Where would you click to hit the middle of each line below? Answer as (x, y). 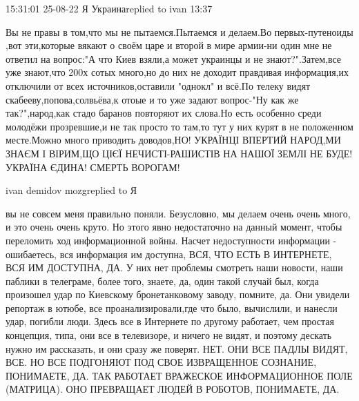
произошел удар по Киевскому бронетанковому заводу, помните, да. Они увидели (178, 294)
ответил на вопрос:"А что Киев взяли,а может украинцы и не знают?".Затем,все (174, 58)
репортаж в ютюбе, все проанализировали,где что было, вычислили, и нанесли (172, 307)
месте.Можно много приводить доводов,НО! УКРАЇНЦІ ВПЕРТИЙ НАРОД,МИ (173, 140)
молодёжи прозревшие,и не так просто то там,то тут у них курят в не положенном (179, 126)
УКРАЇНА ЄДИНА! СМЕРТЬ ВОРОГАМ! (93, 167)
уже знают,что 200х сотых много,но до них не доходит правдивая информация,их (177, 72)
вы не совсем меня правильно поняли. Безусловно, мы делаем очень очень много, (178, 213)
